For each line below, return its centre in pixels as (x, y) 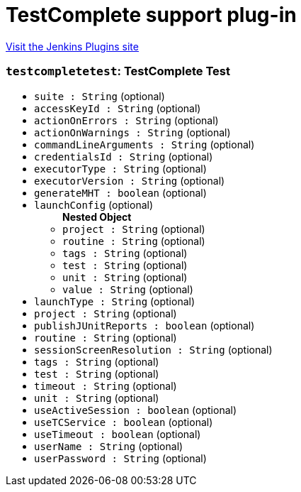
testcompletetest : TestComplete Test (118, 71)
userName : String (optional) (109, 446)
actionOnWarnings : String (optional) (132, 132)
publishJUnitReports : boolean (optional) (144, 325)
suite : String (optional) (100, 96)
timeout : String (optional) (106, 386)
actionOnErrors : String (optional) (126, 120)
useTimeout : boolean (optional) (118, 434)
